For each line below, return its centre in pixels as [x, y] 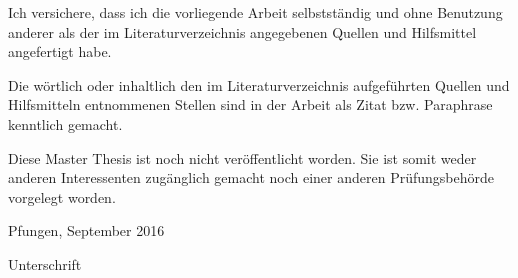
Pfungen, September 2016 [86, 230]
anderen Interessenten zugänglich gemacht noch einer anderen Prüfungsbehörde [251, 177]
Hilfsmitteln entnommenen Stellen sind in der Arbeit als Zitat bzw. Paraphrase [250, 104]
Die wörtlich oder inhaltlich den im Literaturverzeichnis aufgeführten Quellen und [259, 84]
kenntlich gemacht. [65, 123]
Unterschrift [45, 263]
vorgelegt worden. [62, 196]
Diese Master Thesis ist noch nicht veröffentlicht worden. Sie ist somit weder [242, 157]
